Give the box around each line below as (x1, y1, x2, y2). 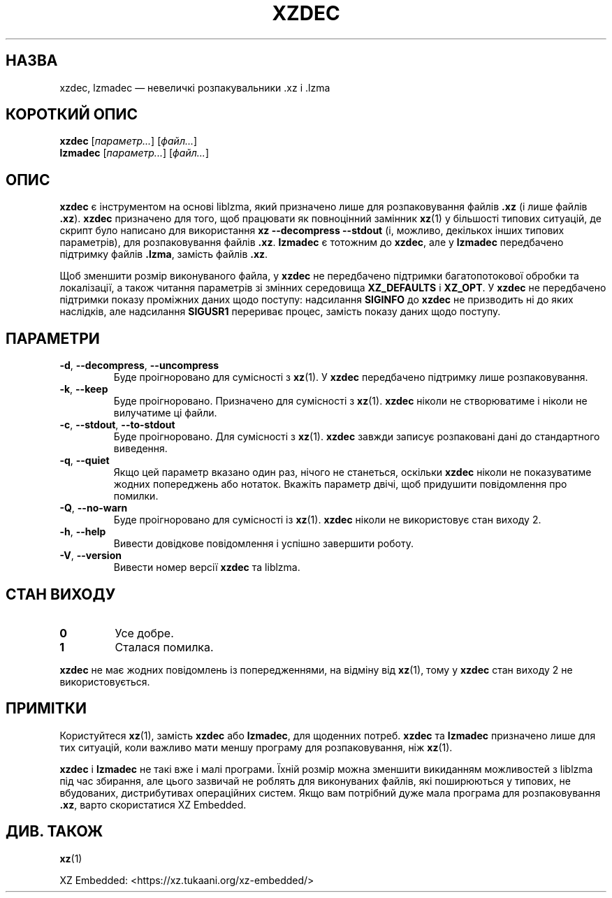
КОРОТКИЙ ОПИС (6, 106, 138, 124)
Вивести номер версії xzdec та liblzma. (113, 561, 300, 574)
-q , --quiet (59, 454, 110, 467)
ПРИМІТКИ (6, 700, 87, 718)
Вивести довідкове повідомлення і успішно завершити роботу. (113, 537, 414, 550)
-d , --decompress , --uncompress (59, 359, 219, 372)
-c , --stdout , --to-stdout (59, 419, 175, 431)
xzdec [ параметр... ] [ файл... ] (59, 135, 198, 147)
